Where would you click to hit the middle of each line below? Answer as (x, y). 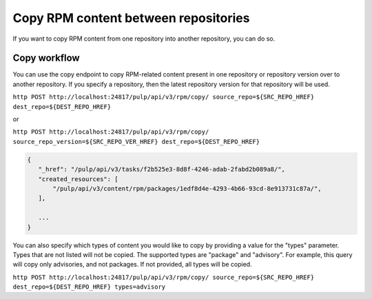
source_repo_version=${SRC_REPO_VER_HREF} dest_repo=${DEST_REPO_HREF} (136, 142)
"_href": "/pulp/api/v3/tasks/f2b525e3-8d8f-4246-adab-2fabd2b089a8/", (162, 169)
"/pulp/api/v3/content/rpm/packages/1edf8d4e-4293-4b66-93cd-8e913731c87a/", (187, 188)
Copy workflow (46, 58)
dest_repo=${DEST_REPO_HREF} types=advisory (89, 287)
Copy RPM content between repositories (131, 18)
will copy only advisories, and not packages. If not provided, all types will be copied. (132, 265)
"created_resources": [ (78, 179)
